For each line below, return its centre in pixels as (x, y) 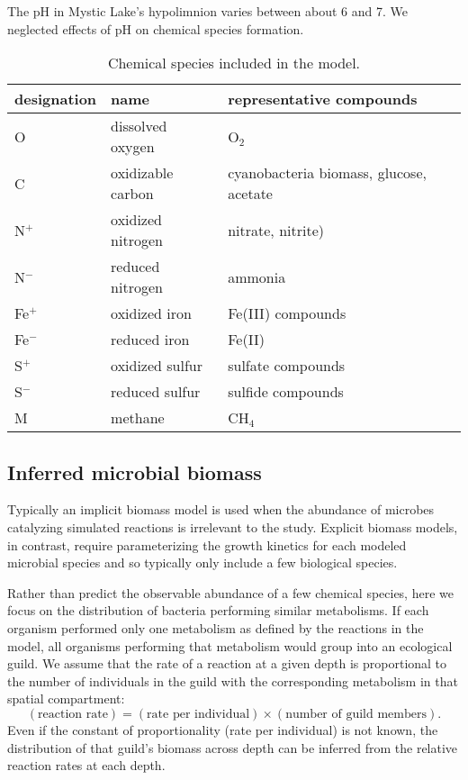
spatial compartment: (66, 698)
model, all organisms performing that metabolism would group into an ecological (230, 645)
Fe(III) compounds (287, 313)
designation (56, 99)
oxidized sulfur (157, 366)
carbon (132, 194)
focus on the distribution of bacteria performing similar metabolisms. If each (218, 610)
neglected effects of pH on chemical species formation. (156, 28)
